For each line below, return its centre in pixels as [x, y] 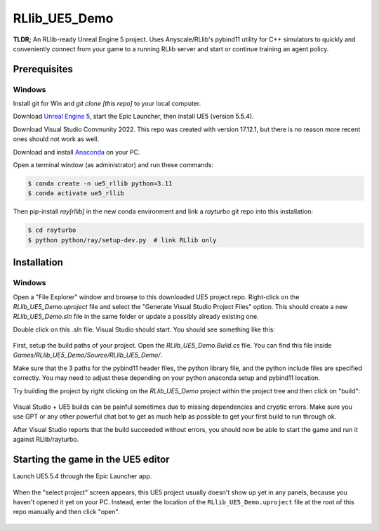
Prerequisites [43, 69]
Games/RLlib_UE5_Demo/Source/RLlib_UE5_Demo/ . [88, 355]
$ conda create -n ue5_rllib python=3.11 [100, 184]
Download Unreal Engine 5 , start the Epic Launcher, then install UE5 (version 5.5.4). [133, 117]
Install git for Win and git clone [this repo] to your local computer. [107, 104]
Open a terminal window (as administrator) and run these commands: [113, 165]
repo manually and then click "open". [66, 512]
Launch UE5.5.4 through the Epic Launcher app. [82, 476]
